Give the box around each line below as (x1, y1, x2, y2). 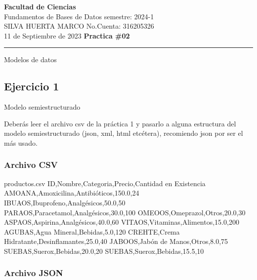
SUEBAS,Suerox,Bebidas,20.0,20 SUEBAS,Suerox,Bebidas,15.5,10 (4, 245, 204, 256)
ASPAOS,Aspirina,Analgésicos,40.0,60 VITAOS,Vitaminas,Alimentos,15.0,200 (4, 217, 239, 227)
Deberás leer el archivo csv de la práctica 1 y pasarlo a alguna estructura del (4, 118, 236, 128)
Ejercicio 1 (4, 79, 59, 94)
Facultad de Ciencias (4, 1, 76, 11)
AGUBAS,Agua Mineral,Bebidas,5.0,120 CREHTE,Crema (4, 226, 180, 237)
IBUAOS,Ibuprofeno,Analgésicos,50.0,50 (4, 197, 126, 207)
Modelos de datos (4, 54, 57, 65)
